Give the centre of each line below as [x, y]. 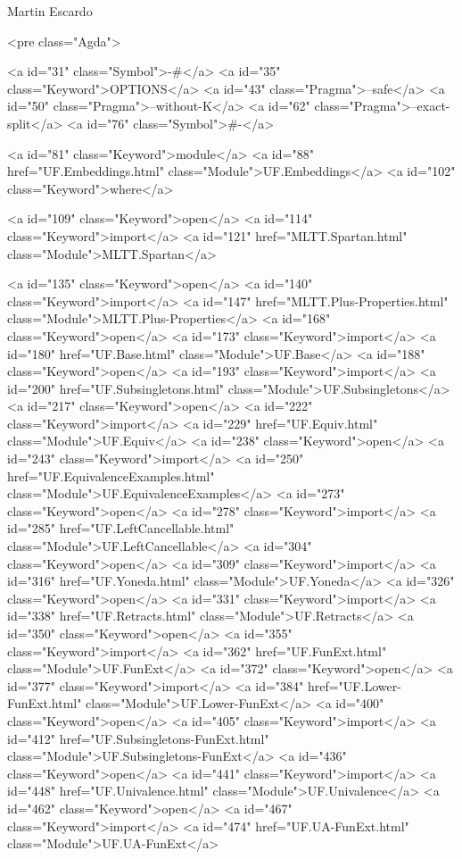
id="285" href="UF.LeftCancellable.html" [121, 528]
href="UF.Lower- [354, 685]
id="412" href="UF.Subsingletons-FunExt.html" [138, 738]
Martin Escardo [50, 11]
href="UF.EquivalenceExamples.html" [111, 475]
